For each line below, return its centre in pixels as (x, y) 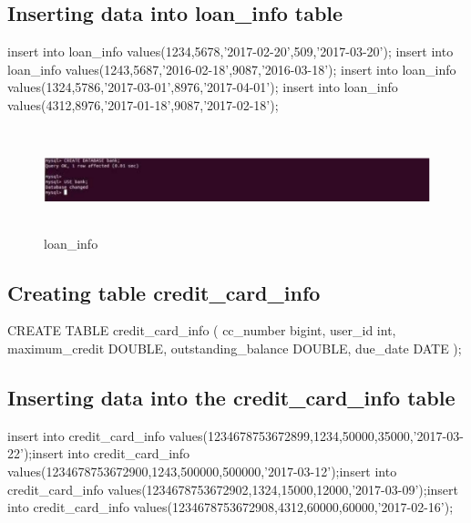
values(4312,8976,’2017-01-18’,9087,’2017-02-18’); (143, 104)
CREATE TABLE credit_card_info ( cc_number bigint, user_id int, (202, 330)
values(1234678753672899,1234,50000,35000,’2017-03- (316, 435)
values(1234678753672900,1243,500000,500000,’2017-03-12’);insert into (202, 471)
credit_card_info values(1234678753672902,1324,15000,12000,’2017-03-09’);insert (233, 489)
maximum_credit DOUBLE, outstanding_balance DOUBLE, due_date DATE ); (235, 348)
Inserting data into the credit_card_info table (231, 397)
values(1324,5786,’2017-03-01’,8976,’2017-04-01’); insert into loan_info (203, 87)
